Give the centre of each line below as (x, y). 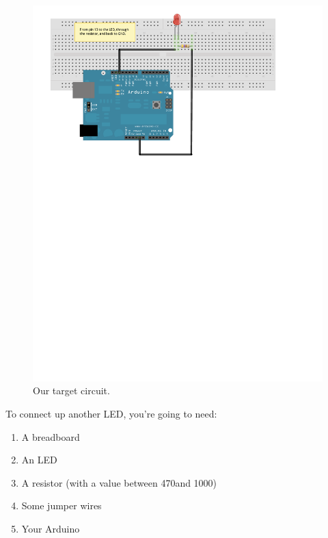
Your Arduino (51, 529)
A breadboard (51, 436)
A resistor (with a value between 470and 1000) (119, 482)
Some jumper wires (61, 505)
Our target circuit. (71, 390)
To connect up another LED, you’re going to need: (111, 414)
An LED (39, 460)
